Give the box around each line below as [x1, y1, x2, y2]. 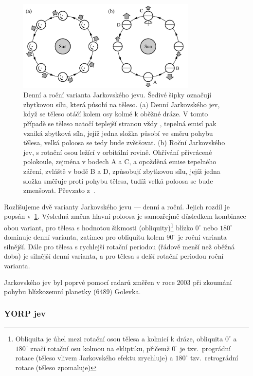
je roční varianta [178, 232, 227, 242]
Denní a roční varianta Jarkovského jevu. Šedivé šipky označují [23, 90, 212, 100]
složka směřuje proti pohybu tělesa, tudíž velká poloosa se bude [23, 175, 213, 186]
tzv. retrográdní [190, 353, 238, 363]
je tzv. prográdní [180, 343, 231, 353]
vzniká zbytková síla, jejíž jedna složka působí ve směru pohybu [23, 128, 213, 138]
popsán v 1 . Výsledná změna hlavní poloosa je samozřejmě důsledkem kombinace [4, 211, 246, 221]
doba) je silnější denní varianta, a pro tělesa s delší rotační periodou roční [4, 251, 224, 261]
